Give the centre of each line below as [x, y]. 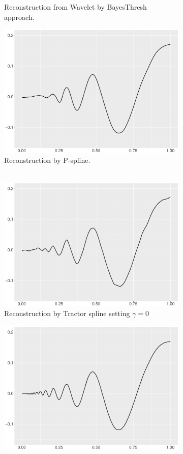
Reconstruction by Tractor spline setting [67, 313]
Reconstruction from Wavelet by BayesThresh [75, 7]
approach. [19, 17]
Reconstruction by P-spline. [47, 160]
